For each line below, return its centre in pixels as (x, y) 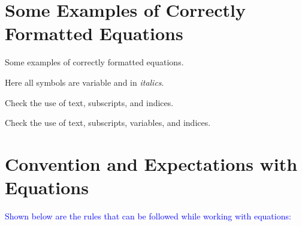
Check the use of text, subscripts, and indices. (89, 102)
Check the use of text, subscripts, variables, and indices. (108, 123)
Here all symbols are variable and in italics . (84, 82)
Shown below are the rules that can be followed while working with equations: (148, 216)
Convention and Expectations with (151, 163)
